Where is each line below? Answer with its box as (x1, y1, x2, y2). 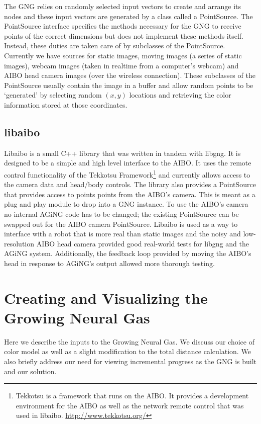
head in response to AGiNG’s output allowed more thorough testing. (4, 258, 215, 268)
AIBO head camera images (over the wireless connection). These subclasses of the (4, 70, 255, 80)
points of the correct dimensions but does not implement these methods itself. (4, 30, 243, 41)
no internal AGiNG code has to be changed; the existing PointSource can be (4, 208, 239, 219)
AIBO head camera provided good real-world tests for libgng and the (36, 238, 249, 248)
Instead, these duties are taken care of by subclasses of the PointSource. (4, 40, 225, 51)
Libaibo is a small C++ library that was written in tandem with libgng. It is (4, 147, 241, 158)
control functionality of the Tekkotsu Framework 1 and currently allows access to (4, 167, 250, 180)
